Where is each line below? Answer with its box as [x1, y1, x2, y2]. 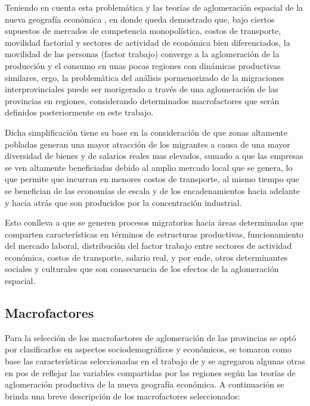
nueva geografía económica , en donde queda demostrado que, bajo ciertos [5, 13, 275, 25]
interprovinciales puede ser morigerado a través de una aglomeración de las [5, 83, 278, 95]
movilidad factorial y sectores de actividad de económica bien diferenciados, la [5, 36, 290, 48]
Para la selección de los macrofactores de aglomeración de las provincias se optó [5, 331, 296, 343]
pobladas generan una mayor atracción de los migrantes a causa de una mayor [5, 138, 290, 150]
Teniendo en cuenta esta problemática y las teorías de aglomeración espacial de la [5, 1, 303, 13]
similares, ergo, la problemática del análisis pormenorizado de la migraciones [5, 71, 284, 83]
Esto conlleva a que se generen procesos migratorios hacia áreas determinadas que [5, 216, 304, 229]
